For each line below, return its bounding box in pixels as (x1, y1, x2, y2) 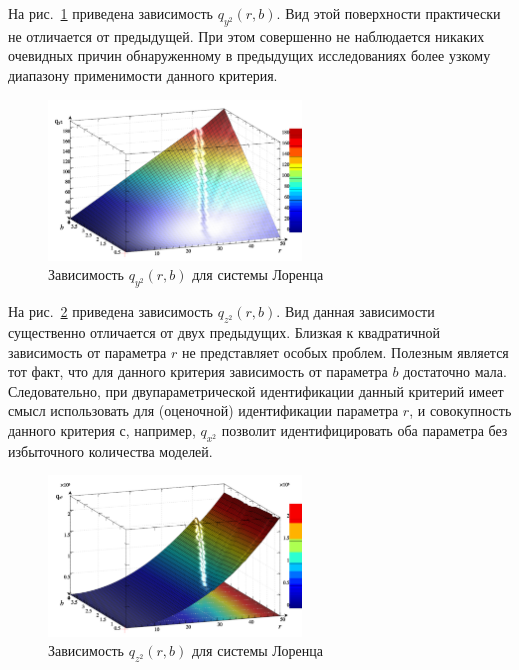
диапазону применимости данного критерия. (8, 64, 278, 85)
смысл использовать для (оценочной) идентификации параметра (8, 400, 399, 421)
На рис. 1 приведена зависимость (8, 3, 213, 23)
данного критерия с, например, (8, 419, 196, 440)
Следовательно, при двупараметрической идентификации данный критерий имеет (8, 380, 504, 401)
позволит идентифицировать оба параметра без (221, 419, 508, 440)
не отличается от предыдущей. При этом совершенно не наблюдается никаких (8, 25, 485, 46)
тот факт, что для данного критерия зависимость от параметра (8, 361, 388, 382)
